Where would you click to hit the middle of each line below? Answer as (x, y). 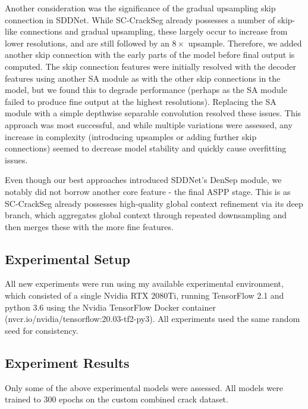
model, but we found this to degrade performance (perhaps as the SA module (146, 90)
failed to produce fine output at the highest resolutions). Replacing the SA (141, 101)
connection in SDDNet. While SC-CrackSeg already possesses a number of (140, 19)
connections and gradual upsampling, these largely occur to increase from (154, 31)
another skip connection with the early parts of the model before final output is (150, 55)
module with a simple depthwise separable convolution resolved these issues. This (153, 113)
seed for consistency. (42, 330)
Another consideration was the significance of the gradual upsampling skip (140, 8)
